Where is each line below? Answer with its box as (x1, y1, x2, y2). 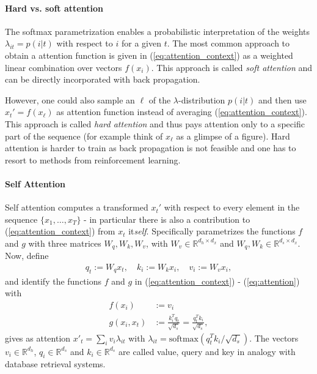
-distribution (178, 93, 225, 106)
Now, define (5, 249, 49, 262)
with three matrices (28, 236, 101, 249)
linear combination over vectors (5, 61, 122, 73)
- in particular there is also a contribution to (84, 212, 250, 225)
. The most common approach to (167, 37, 290, 50)
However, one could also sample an (5, 93, 135, 106)
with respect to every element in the (164, 201, 300, 214)
